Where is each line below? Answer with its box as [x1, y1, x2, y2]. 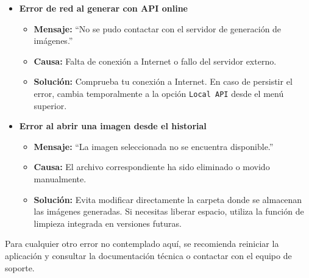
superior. [34, 99, 67, 112]
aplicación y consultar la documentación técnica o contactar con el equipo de [5, 249, 292, 262]
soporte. [5, 261, 35, 274]
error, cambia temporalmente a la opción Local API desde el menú [34, 87, 284, 99]
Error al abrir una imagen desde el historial [19, 119, 207, 132]
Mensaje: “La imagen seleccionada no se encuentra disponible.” [34, 140, 274, 152]
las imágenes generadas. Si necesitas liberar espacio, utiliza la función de [34, 205, 304, 218]
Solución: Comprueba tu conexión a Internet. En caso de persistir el [34, 75, 293, 88]
